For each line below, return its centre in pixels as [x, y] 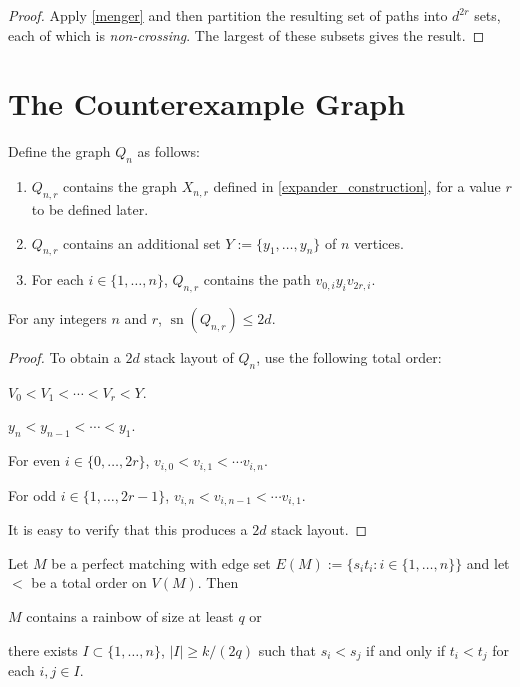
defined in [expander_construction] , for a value [357, 186]
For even [34, 460]
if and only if [406, 649]
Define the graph [59, 151]
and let [488, 562]
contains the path [257, 279]
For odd [32, 494]
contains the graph [120, 186]
